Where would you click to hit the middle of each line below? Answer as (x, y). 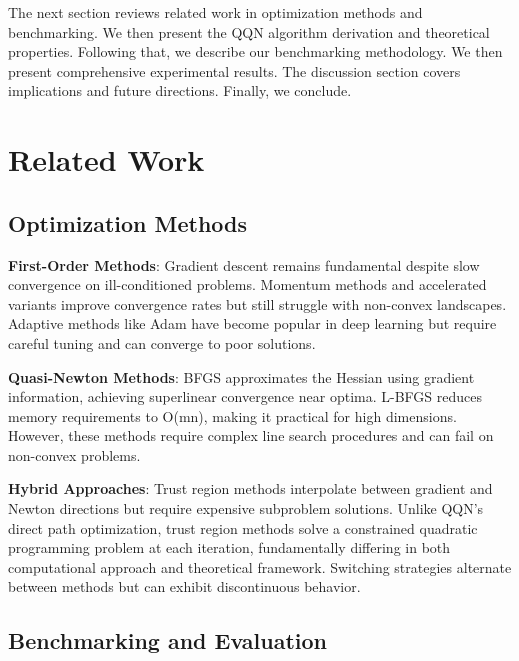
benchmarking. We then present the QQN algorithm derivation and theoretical (249, 31)
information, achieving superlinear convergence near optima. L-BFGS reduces (245, 396)
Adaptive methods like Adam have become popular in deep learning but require (252, 323)
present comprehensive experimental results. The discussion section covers (234, 70)
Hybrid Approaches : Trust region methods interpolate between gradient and (250, 488)
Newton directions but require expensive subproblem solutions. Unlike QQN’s (246, 508)
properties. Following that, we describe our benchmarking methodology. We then (255, 51)
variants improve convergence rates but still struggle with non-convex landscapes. (257, 303)
